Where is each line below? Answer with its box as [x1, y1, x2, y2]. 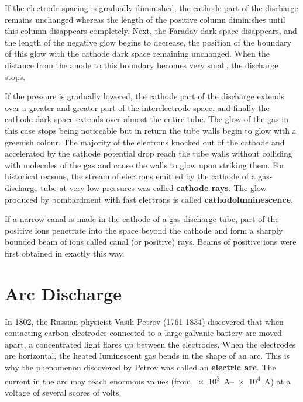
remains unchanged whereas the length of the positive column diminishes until [5, 13, 285, 25]
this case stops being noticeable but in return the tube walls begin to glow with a [5, 124, 297, 136]
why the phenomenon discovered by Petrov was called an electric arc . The [5, 361, 276, 373]
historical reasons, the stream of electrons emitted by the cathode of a [5, 170, 256, 182]
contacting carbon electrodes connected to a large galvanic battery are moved [5, 327, 282, 339]
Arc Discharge [5, 281, 122, 305]
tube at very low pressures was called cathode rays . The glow [40, 181, 267, 193]
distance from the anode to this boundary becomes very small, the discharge [5, 58, 278, 71]
